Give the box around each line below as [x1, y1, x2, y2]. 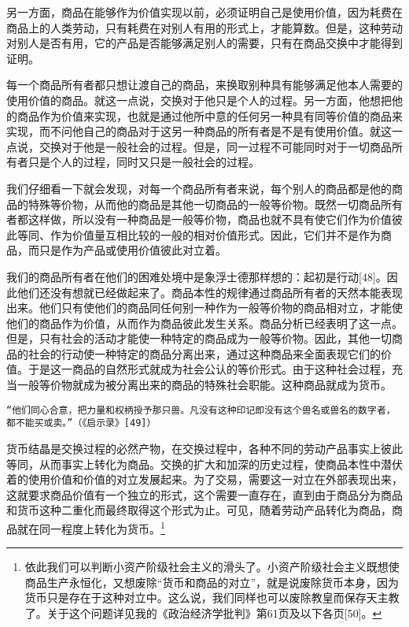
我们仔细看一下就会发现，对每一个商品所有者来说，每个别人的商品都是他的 [6, 180, 392, 196]
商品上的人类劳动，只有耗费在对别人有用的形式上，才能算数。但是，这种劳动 [6, 19, 403, 35]
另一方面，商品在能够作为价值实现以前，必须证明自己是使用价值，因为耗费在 [6, 4, 403, 20]
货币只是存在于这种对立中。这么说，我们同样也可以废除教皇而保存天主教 [24, 589, 400, 606]
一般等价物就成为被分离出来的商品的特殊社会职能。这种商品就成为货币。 [17, 377, 392, 393]
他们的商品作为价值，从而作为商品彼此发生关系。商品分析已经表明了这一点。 [6, 314, 403, 331]
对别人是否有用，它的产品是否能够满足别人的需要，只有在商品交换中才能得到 [6, 35, 403, 51]
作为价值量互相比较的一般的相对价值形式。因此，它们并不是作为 [50, 226, 381, 243]
